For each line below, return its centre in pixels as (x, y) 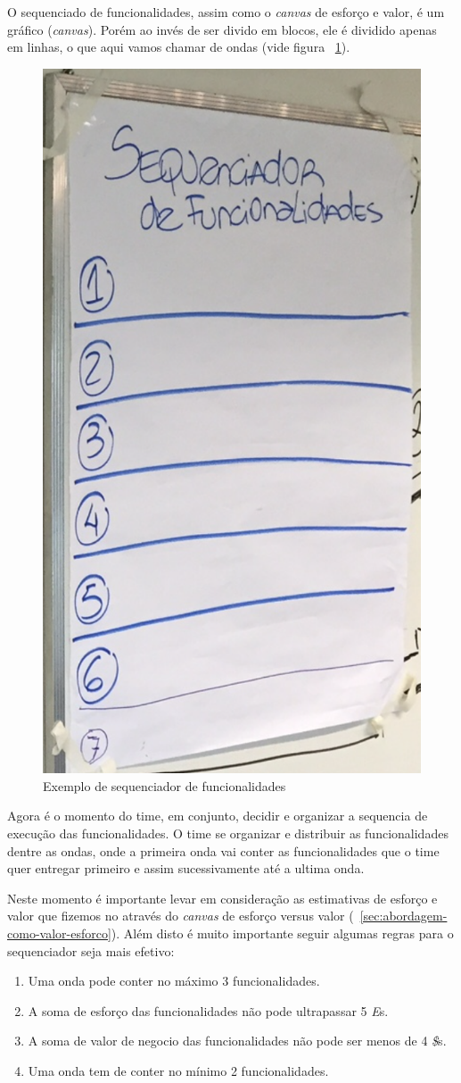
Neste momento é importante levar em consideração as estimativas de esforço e (222, 898)
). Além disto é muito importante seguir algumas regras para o (282, 933)
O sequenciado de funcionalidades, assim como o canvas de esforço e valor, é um (226, 12)
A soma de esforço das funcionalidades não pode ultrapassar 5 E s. (208, 1010)
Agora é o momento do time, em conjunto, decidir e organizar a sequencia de (218, 816)
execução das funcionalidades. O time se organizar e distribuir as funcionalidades (228, 833)
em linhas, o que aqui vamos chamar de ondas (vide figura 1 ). (179, 47)
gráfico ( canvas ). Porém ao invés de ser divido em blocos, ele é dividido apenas (222, 29)
